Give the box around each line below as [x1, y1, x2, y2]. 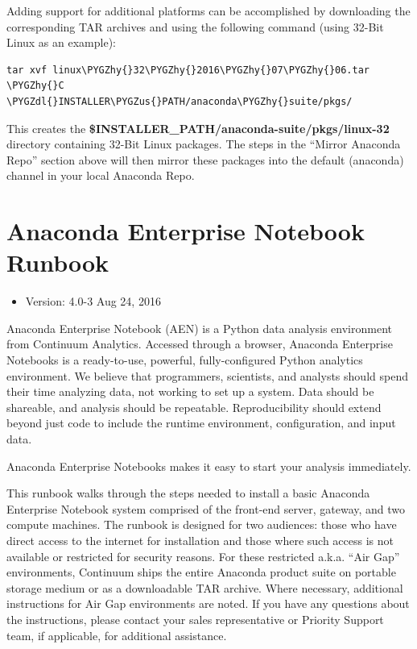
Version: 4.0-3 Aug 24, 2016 [25, 293, 161, 310]
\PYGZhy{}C [6, 80, 64, 92]
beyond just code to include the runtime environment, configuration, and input [6, 414, 396, 431]
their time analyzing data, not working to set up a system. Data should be [6, 383, 374, 400]
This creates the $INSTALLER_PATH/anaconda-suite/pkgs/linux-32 [6, 119, 390, 136]
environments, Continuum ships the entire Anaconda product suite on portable [6, 564, 396, 580]
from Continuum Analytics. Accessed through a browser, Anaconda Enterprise [6, 335, 393, 352]
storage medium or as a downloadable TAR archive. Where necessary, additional [6, 579, 403, 596]
